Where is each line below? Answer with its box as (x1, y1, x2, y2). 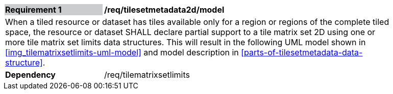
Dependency (5, 70, 56, 80)
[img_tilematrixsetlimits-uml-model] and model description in (5, 47, 239, 57)
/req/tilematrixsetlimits (104, 70, 190, 80)
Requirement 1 (5, 5, 62, 15)
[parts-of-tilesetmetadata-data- (241, 47, 363, 57)
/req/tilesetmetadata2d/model (104, 5, 225, 15)
